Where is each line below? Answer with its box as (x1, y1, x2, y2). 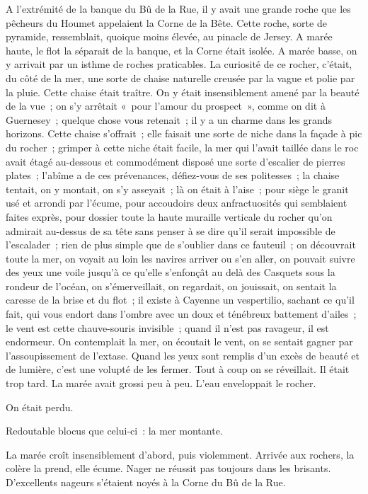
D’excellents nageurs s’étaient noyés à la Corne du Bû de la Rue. (6, 475, 286, 489)
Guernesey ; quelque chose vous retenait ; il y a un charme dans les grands (6, 112, 333, 127)
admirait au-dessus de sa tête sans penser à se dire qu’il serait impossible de (6, 223, 335, 238)
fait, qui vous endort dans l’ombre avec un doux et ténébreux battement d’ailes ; (6, 306, 357, 321)
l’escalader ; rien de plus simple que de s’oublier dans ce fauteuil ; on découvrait (6, 237, 356, 252)
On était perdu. (6, 399, 74, 414)
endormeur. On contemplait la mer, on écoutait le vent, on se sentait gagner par (6, 334, 353, 349)
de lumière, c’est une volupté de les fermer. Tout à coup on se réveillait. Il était (6, 362, 350, 377)
